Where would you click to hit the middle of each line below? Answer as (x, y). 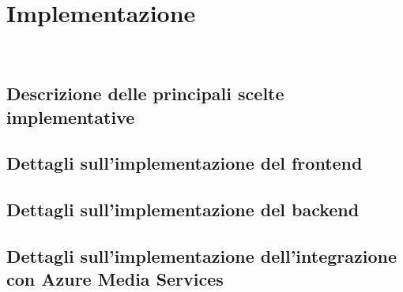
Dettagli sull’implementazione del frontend (185, 163)
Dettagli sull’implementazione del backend (183, 210)
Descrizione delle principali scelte (145, 94)
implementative (71, 116)
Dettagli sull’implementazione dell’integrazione (202, 255)
